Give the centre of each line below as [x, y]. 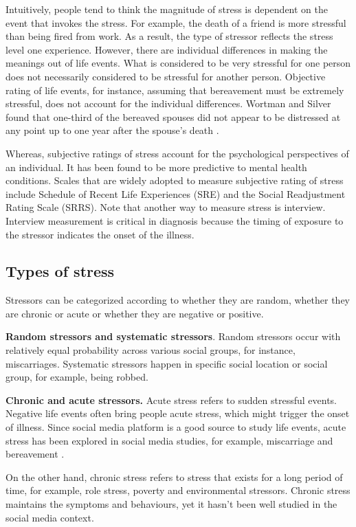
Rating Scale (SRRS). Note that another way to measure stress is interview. [166, 207]
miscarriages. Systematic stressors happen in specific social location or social [167, 363]
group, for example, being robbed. [77, 377]
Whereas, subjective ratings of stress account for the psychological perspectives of [177, 153]
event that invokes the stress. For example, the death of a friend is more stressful [176, 22]
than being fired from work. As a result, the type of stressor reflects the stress [169, 36]
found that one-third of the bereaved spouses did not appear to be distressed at [173, 116]
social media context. [50, 517]
